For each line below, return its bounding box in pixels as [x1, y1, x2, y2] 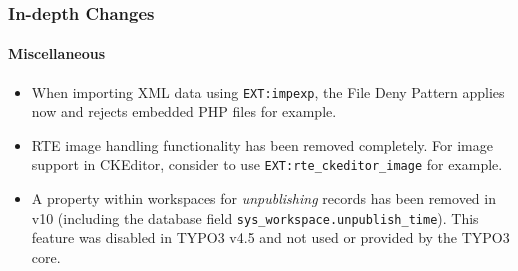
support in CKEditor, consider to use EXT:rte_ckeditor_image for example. [31, 154, 503, 175]
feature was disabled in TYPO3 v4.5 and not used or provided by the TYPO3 [31, 227, 510, 248]
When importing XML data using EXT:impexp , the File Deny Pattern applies [31, 81, 505, 102]
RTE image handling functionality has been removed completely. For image [31, 134, 493, 155]
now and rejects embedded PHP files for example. [31, 101, 337, 122]
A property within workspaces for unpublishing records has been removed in [31, 188, 496, 209]
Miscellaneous [8, 43, 106, 64]
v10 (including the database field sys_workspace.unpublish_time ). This [31, 207, 479, 228]
